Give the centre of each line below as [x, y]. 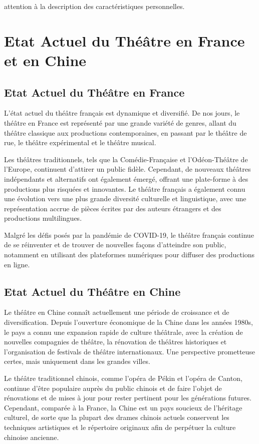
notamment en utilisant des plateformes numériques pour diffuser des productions [129, 255]
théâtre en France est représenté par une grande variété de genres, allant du [120, 122]
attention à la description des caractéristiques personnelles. [94, 6]
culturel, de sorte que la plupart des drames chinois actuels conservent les [117, 417]
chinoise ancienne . [32, 437]
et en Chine [45, 60]
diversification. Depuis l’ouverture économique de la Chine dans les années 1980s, [128, 322]
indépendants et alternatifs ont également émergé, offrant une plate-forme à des [126, 178]
